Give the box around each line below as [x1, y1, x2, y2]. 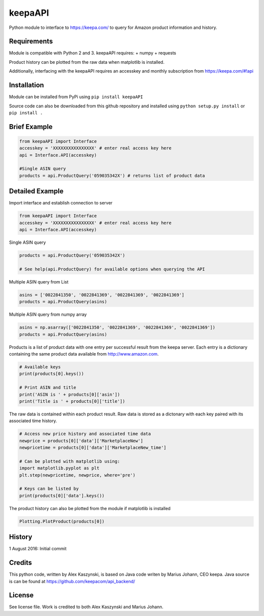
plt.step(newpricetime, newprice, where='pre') [19, 472, 135, 478]
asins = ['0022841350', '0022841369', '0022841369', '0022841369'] [19, 292, 185, 298]
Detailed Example [9, 187, 64, 196]
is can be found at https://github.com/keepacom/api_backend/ [9, 578, 135, 584]
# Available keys [19, 364, 61, 370]
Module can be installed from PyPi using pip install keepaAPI [9, 94, 143, 100]
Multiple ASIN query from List [9, 279, 68, 284]
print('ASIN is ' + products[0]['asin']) [19, 391, 120, 397]
